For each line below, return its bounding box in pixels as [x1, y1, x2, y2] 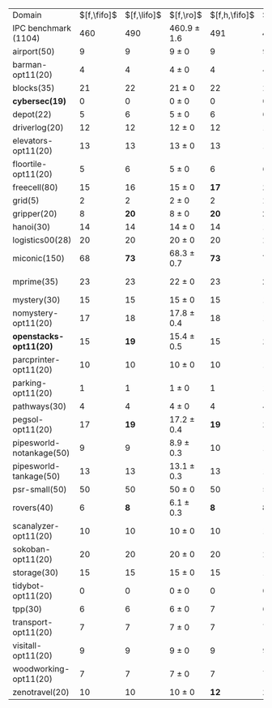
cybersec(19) [12, 96, 67, 106]
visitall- [12, 640, 42, 651]
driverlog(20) [12, 122, 64, 133]
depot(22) [12, 109, 52, 120]
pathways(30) [12, 401, 67, 412]
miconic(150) [12, 253, 65, 264]
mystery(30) [12, 294, 61, 305]
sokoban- [12, 543, 51, 555]
